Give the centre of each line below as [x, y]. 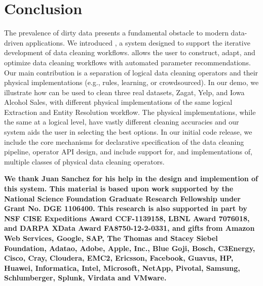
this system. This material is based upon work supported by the [119, 189]
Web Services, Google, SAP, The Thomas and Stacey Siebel [111, 238]
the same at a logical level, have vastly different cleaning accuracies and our [122, 122]
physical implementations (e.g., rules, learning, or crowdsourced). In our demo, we [131, 82]
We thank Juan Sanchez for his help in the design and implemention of [131, 178]
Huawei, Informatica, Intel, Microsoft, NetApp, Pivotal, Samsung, [122, 268]
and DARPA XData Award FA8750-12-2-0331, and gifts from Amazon [129, 228]
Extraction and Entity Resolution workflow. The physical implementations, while [130, 112]
